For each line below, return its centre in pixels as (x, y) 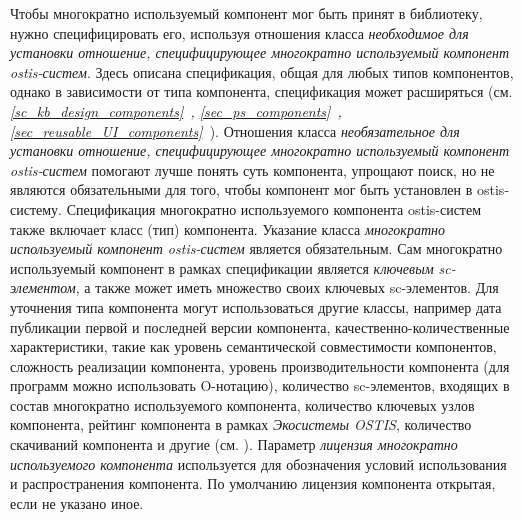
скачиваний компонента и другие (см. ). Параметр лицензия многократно (234, 444)
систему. (36, 208)
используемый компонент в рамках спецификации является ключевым (222, 267)
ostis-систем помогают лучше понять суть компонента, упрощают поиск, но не (252, 169)
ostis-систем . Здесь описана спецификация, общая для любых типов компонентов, (262, 71)
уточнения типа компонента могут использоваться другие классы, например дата (256, 306)
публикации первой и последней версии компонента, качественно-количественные (260, 326)
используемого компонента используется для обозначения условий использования (258, 463)
